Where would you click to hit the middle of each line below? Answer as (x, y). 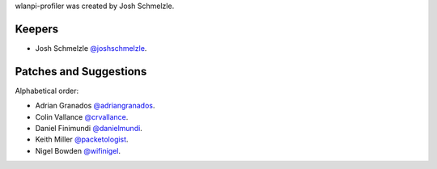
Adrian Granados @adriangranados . (95, 106)
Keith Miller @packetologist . (82, 139)
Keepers (37, 29)
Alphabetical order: (47, 91)
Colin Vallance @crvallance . (82, 116)
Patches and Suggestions (81, 72)
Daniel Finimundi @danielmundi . (89, 128)
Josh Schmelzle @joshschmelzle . (91, 48)
